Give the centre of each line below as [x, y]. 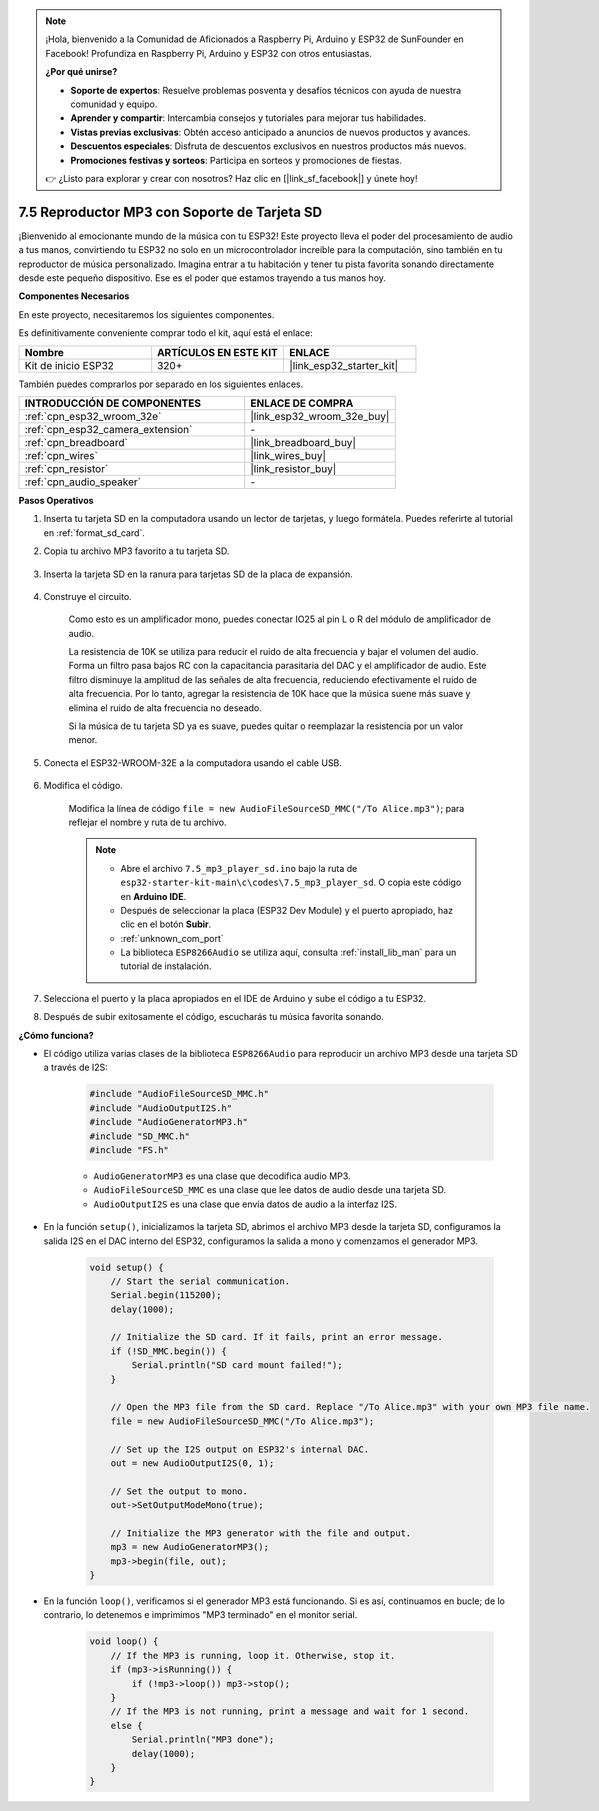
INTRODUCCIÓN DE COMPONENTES [113, 403]
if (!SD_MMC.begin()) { [168, 1351]
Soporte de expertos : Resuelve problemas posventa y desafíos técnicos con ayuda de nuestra [266, 90]
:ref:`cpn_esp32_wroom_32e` [93, 416]
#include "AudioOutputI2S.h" [161, 1108]
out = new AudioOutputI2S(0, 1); [192, 1463]
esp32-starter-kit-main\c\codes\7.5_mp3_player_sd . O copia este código [291, 882]
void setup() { [126, 1267]
